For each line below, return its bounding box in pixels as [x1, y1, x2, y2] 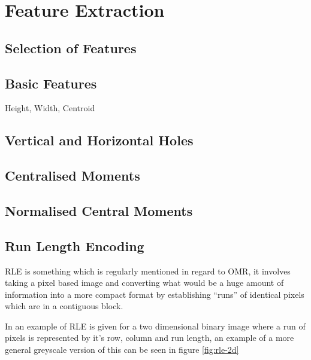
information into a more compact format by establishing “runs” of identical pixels [5, 288, 304, 300]
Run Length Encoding [5, 236, 144, 255]
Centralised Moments [5, 166, 140, 185]
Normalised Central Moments [5, 201, 193, 219]
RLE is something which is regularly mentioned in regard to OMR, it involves [5, 264, 291, 277]
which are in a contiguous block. [5, 300, 123, 312]
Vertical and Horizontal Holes [5, 131, 194, 150]
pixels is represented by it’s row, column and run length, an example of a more [5, 331, 294, 344]
